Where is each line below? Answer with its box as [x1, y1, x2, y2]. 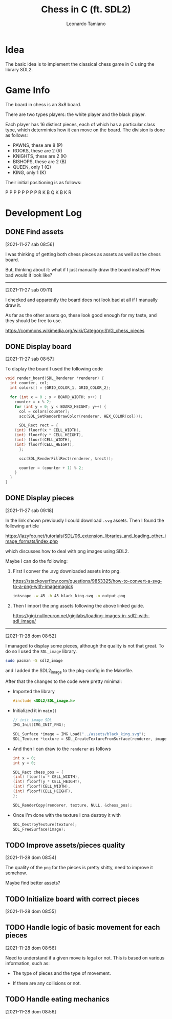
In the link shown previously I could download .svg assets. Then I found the [5, 517, 164, 523]
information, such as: [5, 960, 50, 966]
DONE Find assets [5, 227, 64, 237]
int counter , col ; [10, 381, 50, 386]
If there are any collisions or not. [12, 980, 81, 986]
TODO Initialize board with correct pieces [5, 894, 140, 904]
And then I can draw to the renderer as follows [12, 746, 111, 752]
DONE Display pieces [5, 494, 74, 502]
